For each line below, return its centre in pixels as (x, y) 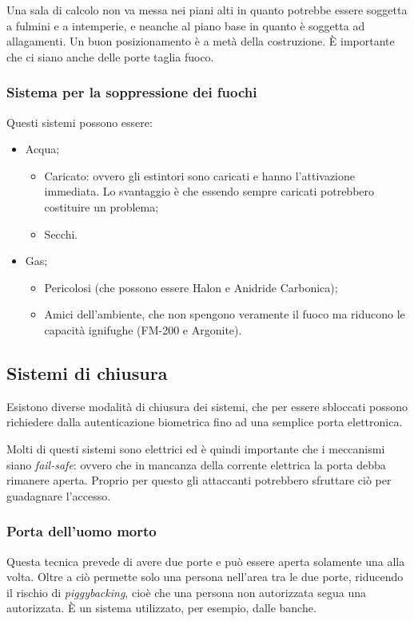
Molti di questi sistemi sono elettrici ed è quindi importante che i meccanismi (196, 448)
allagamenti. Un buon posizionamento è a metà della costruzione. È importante (201, 41)
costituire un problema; (102, 206)
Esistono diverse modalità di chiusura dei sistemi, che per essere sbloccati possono (207, 406)
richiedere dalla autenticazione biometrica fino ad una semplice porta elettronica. (205, 422)
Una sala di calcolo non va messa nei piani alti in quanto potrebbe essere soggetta (207, 10)
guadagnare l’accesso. (59, 495)
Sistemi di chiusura (87, 372)
